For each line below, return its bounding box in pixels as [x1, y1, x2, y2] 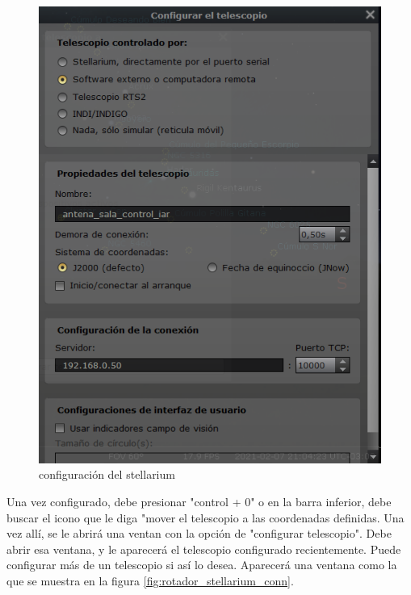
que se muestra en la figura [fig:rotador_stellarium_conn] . [6, 572, 294, 589]
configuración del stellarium [39, 466, 175, 483]
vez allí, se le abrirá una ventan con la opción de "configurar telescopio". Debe [6, 525, 392, 542]
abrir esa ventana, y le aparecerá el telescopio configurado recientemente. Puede [6, 540, 401, 557]
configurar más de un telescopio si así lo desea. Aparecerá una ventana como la [6, 556, 397, 573]
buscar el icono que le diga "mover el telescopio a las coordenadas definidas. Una [6, 509, 405, 526]
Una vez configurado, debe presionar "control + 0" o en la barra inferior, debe [6, 493, 392, 510]
